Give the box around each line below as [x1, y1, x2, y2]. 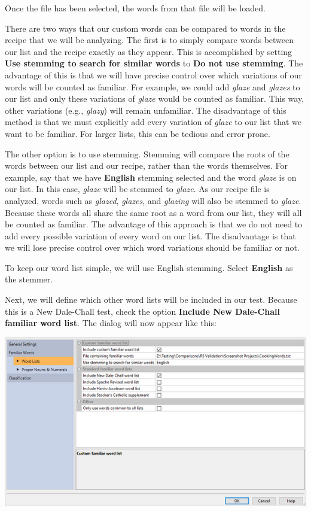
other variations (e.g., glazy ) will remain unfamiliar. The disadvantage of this [5, 104, 286, 116]
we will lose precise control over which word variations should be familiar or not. [5, 241, 300, 254]
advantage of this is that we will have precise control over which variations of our [5, 68, 302, 81]
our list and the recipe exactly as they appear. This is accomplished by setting [5, 45, 292, 57]
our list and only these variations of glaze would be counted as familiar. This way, [5, 92, 304, 105]
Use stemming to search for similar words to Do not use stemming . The [5, 57, 303, 69]
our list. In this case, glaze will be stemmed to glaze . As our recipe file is [5, 182, 270, 195]
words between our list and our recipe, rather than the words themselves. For [5, 159, 288, 172]
